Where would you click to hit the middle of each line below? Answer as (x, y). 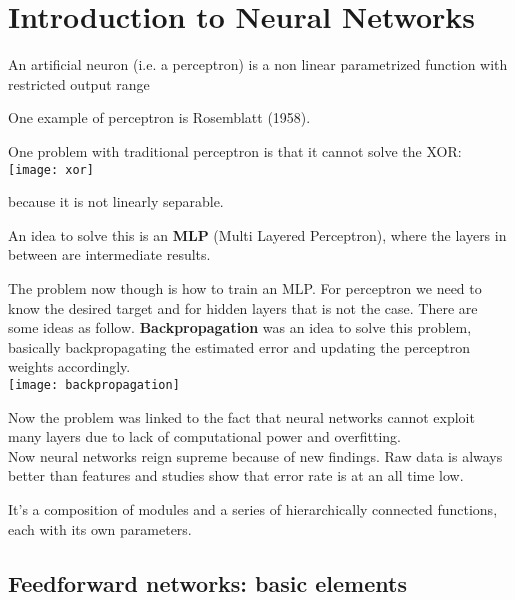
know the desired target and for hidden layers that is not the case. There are (243, 307)
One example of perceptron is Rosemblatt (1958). (159, 117)
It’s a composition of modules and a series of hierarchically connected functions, (253, 508)
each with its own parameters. (100, 528)
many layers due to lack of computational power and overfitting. (204, 436)
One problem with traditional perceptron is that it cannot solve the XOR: (235, 150)
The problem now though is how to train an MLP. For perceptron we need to (245, 287)
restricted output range (79, 83)
